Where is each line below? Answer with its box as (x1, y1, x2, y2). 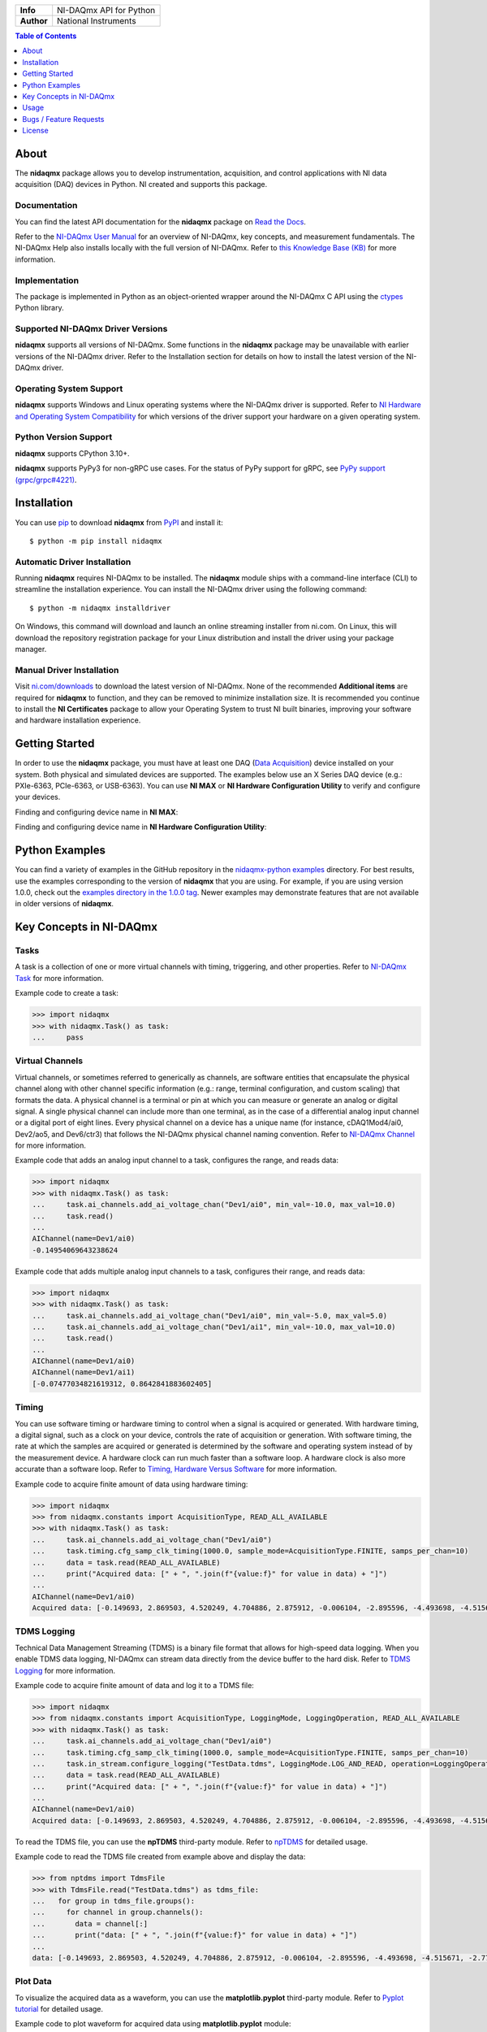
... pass (32, 1032, 84, 1042)
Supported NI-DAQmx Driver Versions (15, 323, 168, 335)
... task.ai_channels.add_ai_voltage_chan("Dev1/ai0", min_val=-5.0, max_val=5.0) (32, 1311, 388, 1320)
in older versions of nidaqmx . (15, 899, 114, 909)
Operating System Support (15, 383, 123, 394)
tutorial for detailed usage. (15, 2004, 104, 2014)
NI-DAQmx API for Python (57, 5, 156, 15)
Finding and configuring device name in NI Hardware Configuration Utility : (15, 822, 267, 832)
